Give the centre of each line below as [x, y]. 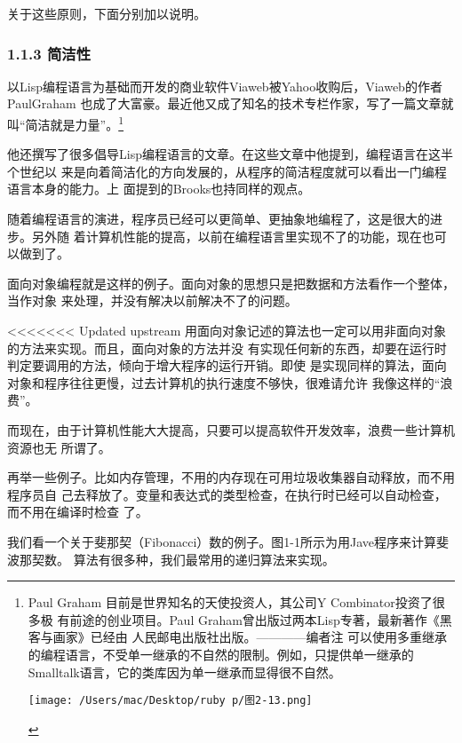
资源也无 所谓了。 [59, 447]
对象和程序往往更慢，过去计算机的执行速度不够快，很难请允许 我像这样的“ [224, 382]
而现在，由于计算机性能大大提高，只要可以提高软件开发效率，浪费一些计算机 [231, 429]
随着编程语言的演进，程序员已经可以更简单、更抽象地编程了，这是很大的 [219, 219]
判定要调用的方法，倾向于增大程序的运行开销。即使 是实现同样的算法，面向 [227, 365]
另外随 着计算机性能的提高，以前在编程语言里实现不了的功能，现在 [227, 236]
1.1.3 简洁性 [49, 53]
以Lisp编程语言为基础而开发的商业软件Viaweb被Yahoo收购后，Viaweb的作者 [225, 86]
